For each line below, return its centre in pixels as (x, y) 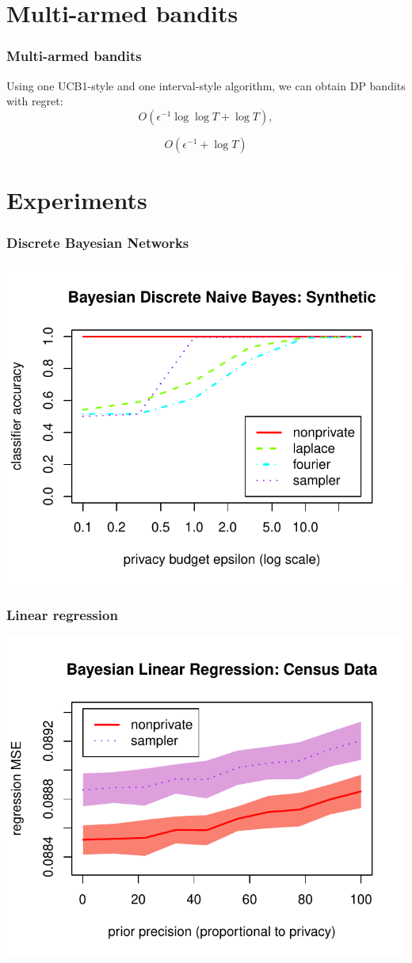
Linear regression (62, 615)
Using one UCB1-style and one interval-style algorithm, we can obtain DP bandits (206, 85)
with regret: (35, 101)
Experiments (77, 199)
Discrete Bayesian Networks (98, 243)
